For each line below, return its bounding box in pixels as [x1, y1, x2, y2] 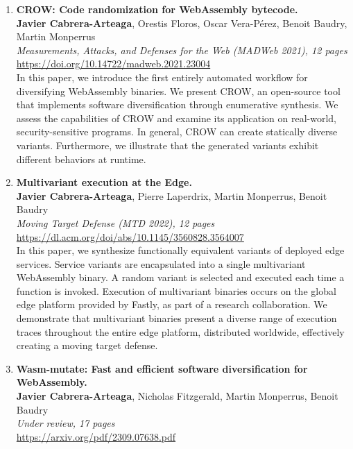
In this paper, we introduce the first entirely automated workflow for [16, 69, 308, 84]
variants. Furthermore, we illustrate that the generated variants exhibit [16, 137, 319, 152]
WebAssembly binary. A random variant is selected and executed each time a [16, 270, 345, 285]
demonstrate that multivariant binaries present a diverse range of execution [16, 311, 337, 325]
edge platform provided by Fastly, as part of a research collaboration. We [16, 297, 327, 312]
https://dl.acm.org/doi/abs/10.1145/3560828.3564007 [16, 229, 244, 244]
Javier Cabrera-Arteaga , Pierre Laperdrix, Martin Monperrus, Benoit [16, 188, 327, 203]
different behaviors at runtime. [16, 151, 146, 166]
